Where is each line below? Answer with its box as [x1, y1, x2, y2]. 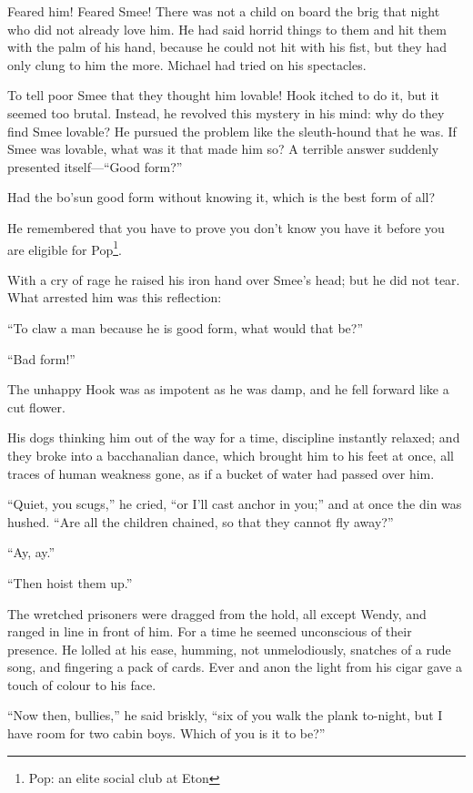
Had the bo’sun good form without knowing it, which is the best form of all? [7, 188, 436, 207]
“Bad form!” [7, 349, 75, 368]
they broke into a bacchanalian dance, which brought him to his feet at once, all [7, 445, 454, 464]
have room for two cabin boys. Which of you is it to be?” [7, 724, 326, 743]
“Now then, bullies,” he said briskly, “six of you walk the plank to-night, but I [7, 706, 443, 725]
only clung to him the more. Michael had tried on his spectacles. [7, 55, 367, 74]
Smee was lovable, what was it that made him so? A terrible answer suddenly [7, 139, 439, 158]
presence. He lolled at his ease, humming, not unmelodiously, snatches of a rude [7, 639, 451, 658]
